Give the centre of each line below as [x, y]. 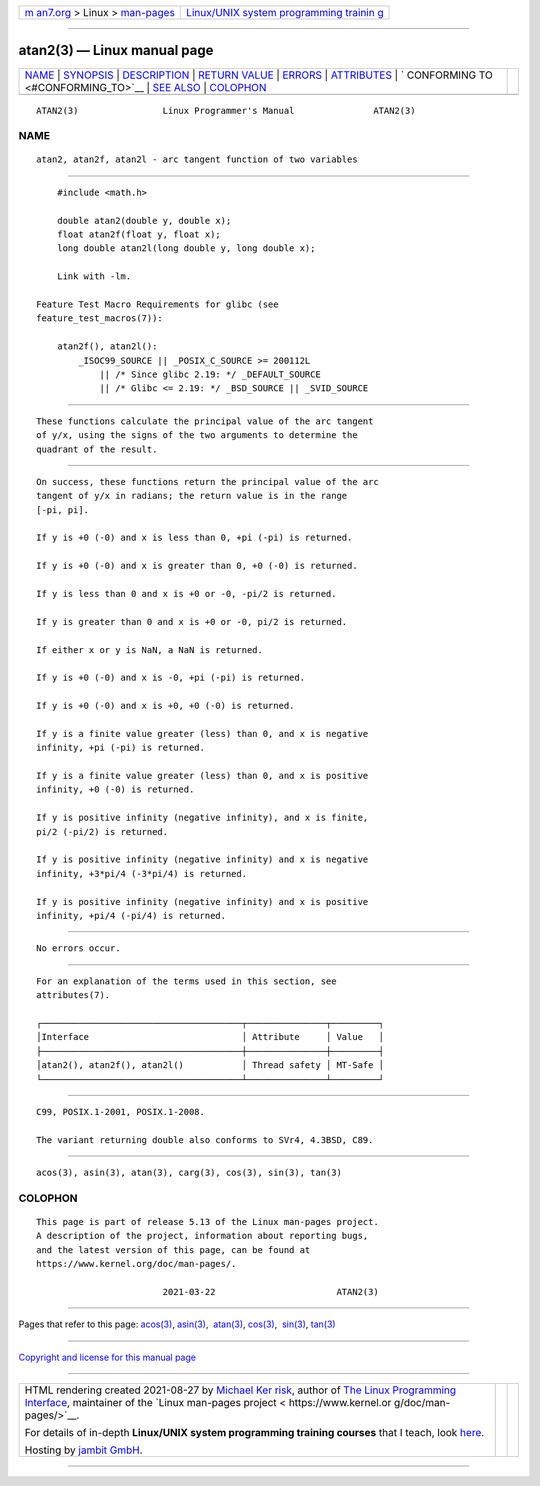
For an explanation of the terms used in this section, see [186, 981]
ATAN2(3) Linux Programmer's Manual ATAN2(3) [226, 110]
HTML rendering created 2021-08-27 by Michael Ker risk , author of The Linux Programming [240, 1390]
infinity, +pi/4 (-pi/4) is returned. [131, 915]
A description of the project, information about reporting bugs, [202, 1236]
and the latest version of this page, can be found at [173, 1249]
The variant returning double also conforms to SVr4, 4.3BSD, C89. [205, 1139]
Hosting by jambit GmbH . [84, 1450]
